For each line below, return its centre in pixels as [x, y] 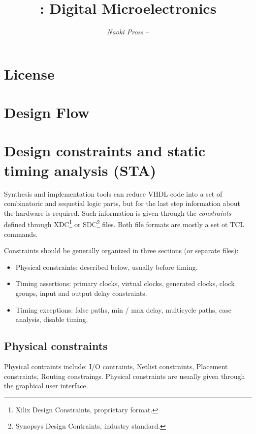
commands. [21, 234]
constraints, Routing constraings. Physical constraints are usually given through [125, 376]
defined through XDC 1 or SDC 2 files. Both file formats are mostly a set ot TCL [124, 224]
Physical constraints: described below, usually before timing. [107, 267]
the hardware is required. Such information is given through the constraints [118, 213]
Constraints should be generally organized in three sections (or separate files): [121, 250]
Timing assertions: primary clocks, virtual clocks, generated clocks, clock [125, 283]
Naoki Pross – [128, 32]
